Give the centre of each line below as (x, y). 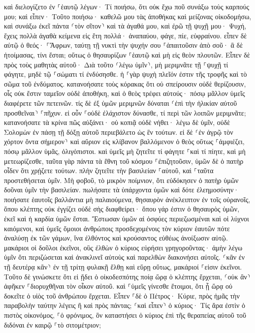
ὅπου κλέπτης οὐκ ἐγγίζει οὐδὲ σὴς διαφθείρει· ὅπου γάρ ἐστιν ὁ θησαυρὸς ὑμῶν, (122, 209)
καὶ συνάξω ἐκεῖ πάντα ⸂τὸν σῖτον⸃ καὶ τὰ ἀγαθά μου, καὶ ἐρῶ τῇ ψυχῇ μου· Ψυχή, (125, 26)
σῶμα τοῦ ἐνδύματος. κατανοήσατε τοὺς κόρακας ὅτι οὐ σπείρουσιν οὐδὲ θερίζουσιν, (125, 83)
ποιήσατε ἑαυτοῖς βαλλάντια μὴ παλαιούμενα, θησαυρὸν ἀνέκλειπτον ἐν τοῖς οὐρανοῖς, (127, 199)
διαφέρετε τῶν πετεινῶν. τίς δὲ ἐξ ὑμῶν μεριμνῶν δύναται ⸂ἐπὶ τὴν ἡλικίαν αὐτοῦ (121, 103)
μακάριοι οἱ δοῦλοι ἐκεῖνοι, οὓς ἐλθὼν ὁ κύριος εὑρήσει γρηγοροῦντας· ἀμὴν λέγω (123, 247)
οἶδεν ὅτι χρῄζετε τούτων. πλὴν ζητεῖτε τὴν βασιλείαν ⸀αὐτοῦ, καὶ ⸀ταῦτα (109, 170)
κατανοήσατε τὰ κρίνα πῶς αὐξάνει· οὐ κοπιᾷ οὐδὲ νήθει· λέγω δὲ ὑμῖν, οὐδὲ (117, 122)
